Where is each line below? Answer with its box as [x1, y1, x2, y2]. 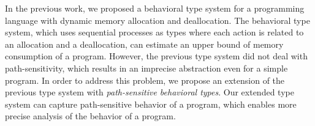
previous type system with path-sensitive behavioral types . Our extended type [5, 86, 294, 98]
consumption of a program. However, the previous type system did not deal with [5, 50, 308, 62]
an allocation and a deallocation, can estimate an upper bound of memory [5, 37, 284, 50]
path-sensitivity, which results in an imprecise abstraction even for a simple [5, 61, 288, 74]
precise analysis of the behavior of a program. [5, 109, 176, 122]
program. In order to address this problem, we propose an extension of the [5, 73, 285, 86]
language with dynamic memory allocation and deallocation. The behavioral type [5, 13, 310, 26]
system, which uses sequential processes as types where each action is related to [5, 26, 304, 39]
